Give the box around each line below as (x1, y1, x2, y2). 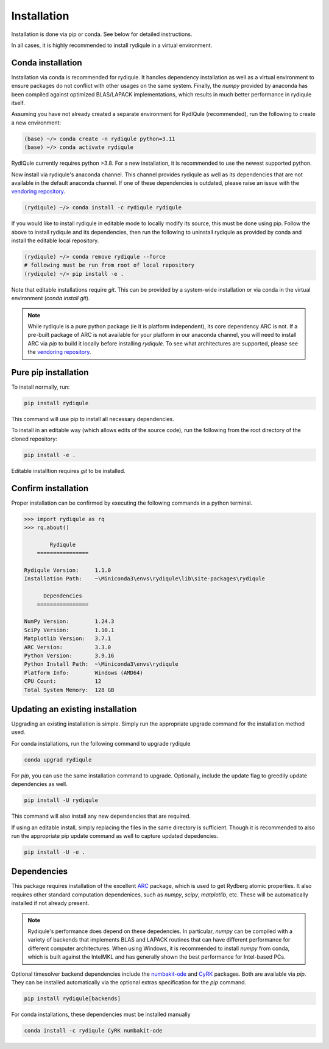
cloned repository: (11, 435, 57, 442)
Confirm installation (11, 483, 88, 494)
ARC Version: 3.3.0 (24, 644, 111, 651)
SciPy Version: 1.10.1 (24, 626, 115, 633)
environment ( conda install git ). (11, 295, 90, 302)
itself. (11, 99, 26, 107)
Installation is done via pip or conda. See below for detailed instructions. (11, 31, 193, 38)
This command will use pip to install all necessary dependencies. (11, 416, 175, 423)
